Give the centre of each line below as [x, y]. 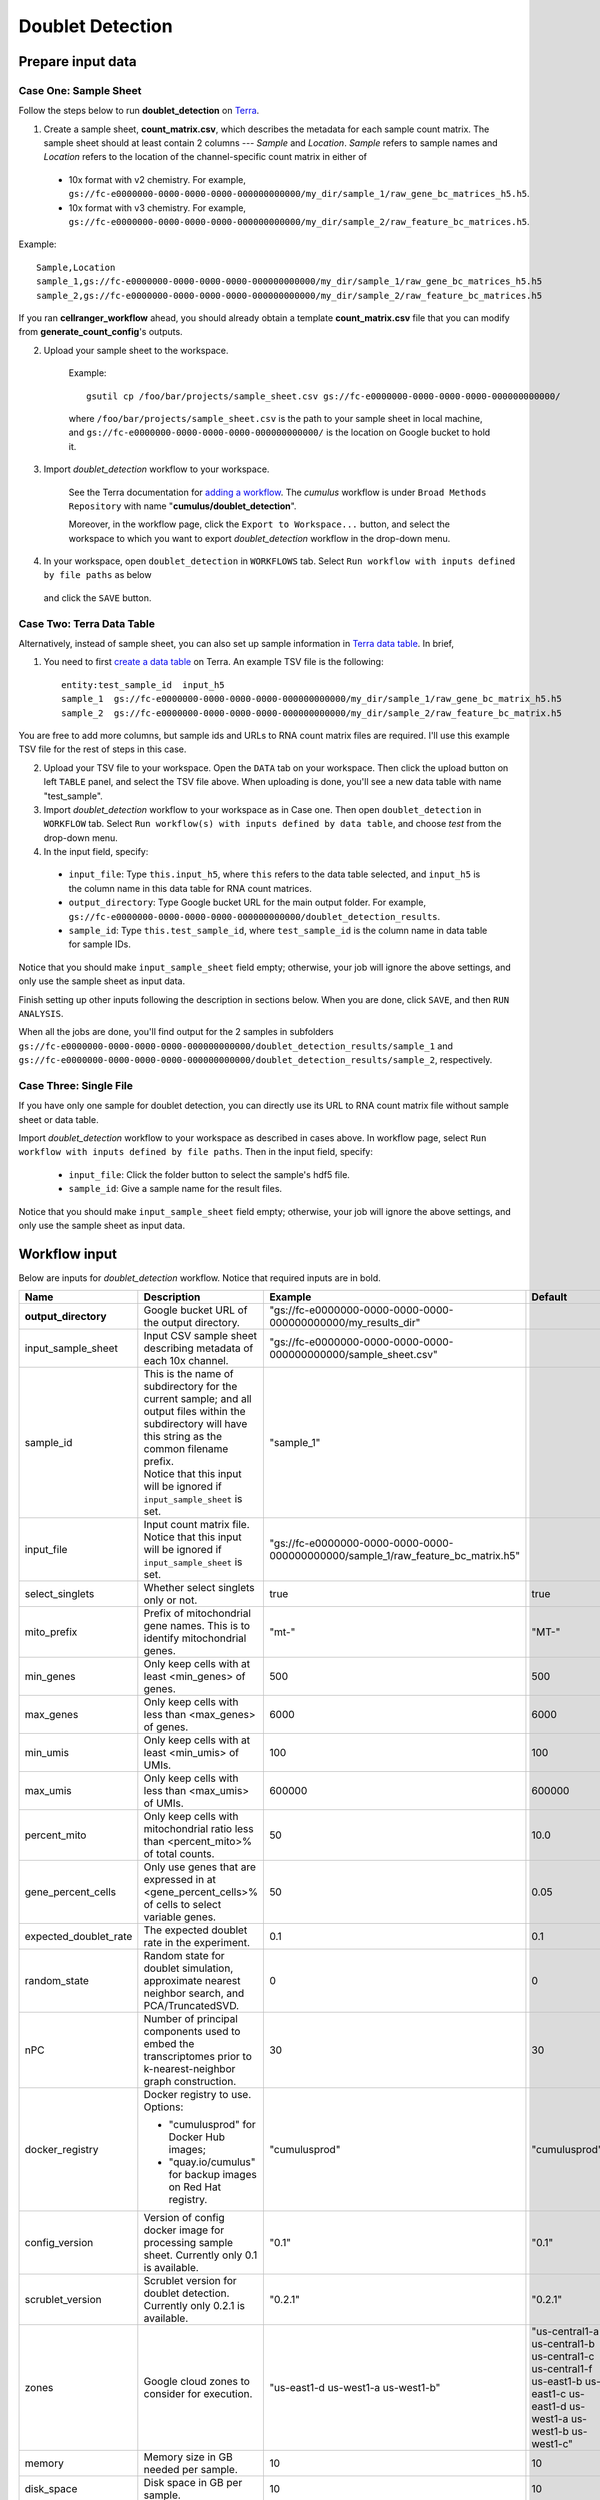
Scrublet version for [190, 2281]
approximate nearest [192, 1981]
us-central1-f [562, 2369]
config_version [59, 2243]
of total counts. [179, 1854]
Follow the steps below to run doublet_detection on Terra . [139, 111]
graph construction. [190, 2082]
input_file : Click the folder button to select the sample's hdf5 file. [209, 1174]
